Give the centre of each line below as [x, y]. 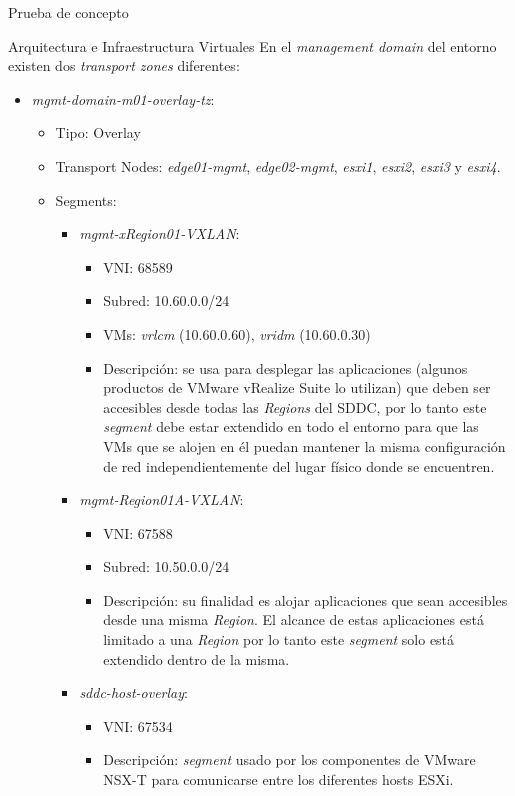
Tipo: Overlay [98, 132]
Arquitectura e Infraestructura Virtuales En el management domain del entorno [252, 45]
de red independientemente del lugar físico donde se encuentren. [299, 465]
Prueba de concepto [68, 12]
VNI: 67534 [138, 725]
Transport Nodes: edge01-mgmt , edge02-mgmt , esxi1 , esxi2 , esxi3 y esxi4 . [278, 165]
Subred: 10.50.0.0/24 [166, 566]
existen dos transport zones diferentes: [124, 65]
